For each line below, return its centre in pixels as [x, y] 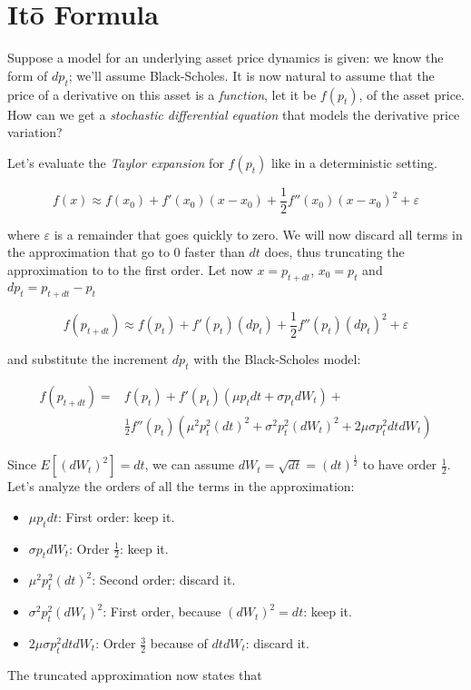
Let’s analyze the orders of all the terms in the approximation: [181, 486]
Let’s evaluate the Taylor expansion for [116, 162]
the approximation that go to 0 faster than [126, 252]
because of [179, 643]
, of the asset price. [412, 94]
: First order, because [162, 611]
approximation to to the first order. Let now [130, 269]
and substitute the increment [88, 359]
